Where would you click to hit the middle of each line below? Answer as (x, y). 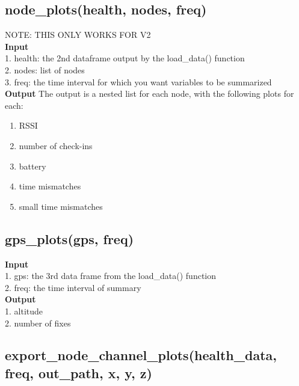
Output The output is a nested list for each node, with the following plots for (149, 93)
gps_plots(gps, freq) (69, 238)
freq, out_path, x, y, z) (79, 372)
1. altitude (24, 311)
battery (32, 166)
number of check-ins (56, 145)
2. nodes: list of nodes (45, 69)
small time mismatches (61, 206)
